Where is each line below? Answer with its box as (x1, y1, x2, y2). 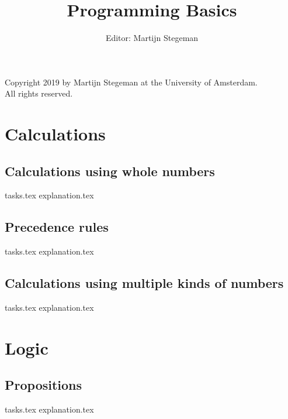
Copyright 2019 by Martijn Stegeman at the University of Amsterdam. (5, 75, 258, 88)
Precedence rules (5, 218, 109, 236)
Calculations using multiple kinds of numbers (5, 274, 284, 292)
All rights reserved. (5, 87, 73, 99)
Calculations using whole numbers (5, 162, 215, 180)
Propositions (5, 376, 82, 394)
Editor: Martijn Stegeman (105, 32, 199, 44)
